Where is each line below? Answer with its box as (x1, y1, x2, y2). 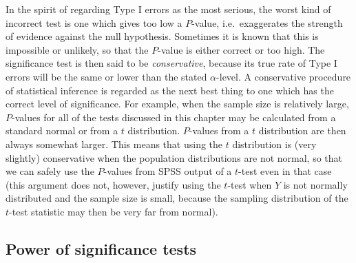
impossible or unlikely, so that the (6, 42, 149, 56)
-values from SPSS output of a (103, 164, 232, 178)
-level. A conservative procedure (216, 69, 351, 83)
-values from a (189, 123, 249, 138)
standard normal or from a (6, 123, 118, 138)
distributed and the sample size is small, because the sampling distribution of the (6, 191, 348, 205)
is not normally (283, 177, 348, 191)
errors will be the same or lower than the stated (6, 69, 207, 83)
